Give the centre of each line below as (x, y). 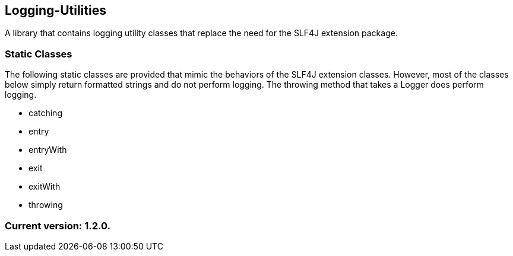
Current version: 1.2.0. (58, 225)
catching (45, 113)
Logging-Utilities (56, 10)
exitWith (45, 187)
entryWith (48, 150)
